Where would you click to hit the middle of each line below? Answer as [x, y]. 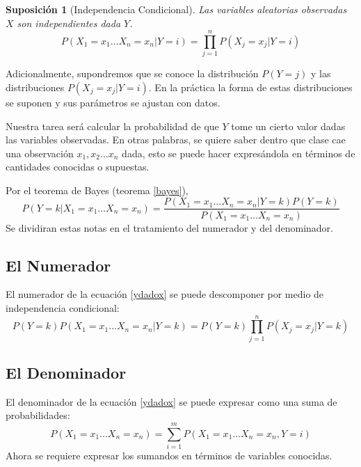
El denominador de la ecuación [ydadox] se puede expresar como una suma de [171, 401]
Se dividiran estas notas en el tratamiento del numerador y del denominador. [170, 227]
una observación [40, 153]
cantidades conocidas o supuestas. [78, 167]
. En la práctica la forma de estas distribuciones [250, 87]
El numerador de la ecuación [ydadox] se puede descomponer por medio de [165, 294]
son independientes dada [69, 23]
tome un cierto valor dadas [288, 126]
